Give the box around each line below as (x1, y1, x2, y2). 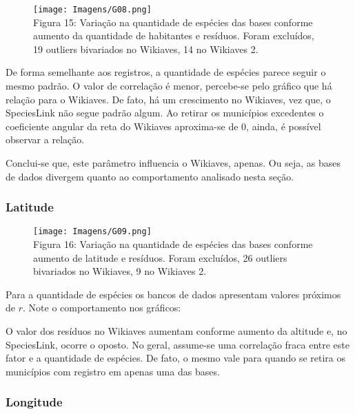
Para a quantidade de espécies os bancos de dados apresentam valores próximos (6, 287, 341, 301)
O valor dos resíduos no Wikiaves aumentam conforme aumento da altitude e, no (6, 324, 347, 338)
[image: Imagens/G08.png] (33, 5, 152, 14)
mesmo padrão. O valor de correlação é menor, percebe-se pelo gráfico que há (6, 79, 332, 93)
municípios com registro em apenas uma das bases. (6, 364, 220, 378)
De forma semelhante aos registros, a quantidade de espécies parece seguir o (6, 65, 326, 79)
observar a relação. (6, 132, 85, 147)
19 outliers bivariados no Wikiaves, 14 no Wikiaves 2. (33, 41, 258, 56)
